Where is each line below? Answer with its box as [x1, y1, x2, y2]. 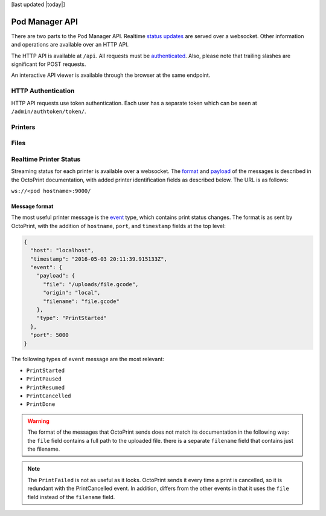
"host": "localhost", [30, 247, 95, 254]
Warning [27, 417, 50, 425]
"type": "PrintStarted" [36, 315, 107, 322]
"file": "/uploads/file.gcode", [43, 281, 139, 287]
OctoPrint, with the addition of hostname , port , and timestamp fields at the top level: [11, 222, 226, 229]
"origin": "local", [43, 289, 101, 296]
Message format [11, 203, 54, 210]
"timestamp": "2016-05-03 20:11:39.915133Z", [30, 255, 167, 263]
